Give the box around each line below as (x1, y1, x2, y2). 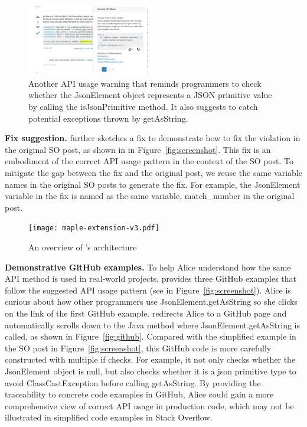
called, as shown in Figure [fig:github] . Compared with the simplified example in (5, 330, 296, 343)
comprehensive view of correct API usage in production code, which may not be (5, 399, 294, 412)
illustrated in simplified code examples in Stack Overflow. (5, 411, 213, 423)
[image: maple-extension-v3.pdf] (28, 224, 159, 233)
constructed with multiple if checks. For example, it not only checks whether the (5, 353, 296, 366)
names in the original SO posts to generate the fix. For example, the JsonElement (5, 178, 301, 190)
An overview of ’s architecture (28, 241, 137, 253)
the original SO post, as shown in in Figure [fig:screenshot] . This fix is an (5, 143, 271, 155)
